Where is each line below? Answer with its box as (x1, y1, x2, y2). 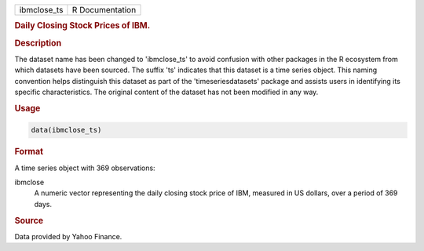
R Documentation (71, 5, 137, 15)
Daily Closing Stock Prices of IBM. (14, 20, 151, 31)
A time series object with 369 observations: (14, 163, 156, 173)
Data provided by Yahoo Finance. (14, 231, 122, 241)
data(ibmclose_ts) (31, 125, 102, 135)
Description (14, 38, 62, 49)
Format (14, 146, 43, 157)
